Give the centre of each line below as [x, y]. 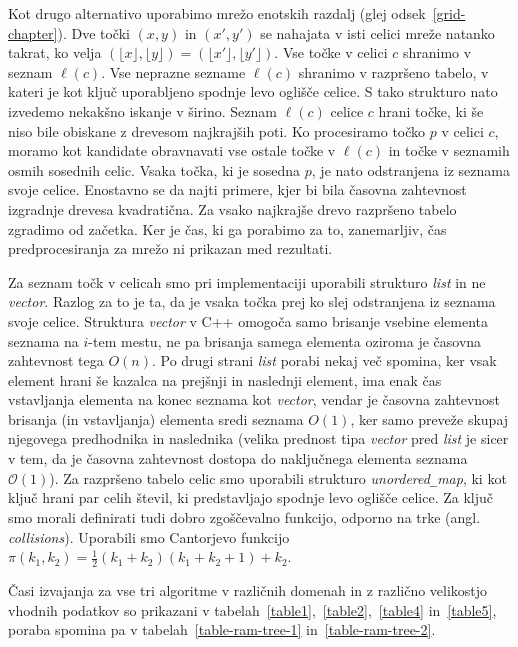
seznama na [43, 340]
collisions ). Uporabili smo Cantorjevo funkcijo [149, 536]
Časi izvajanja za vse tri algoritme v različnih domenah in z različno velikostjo [248, 589]
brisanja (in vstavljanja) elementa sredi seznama [156, 418]
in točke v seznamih [449, 150]
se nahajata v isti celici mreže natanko [377, 32]
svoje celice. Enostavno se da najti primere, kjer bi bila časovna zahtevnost [237, 189]
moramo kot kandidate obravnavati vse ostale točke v [172, 150]
